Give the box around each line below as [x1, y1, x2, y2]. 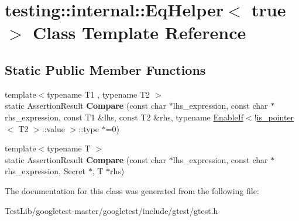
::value [42, 122, 66, 134]
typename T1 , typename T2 [47, 88, 150, 100]
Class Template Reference [33, 20, 246, 44]
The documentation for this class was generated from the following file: [5, 184, 259, 196]
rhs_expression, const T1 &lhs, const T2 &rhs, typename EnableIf [5, 110, 244, 123]
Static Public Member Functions [5, 60, 206, 78]
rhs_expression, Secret [5, 165, 86, 177]
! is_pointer [254, 110, 294, 123]
